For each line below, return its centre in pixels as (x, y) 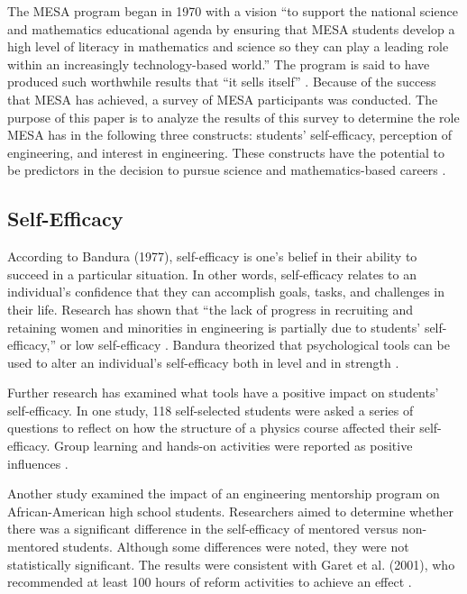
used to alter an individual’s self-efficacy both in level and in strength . (203, 362)
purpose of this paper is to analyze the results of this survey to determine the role (233, 117)
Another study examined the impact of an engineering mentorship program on (224, 493)
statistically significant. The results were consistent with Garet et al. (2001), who (231, 564)
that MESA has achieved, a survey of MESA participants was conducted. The (223, 99)
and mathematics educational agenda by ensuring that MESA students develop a (231, 28)
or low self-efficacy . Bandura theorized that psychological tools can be (255, 345)
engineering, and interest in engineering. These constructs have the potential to (226, 152)
